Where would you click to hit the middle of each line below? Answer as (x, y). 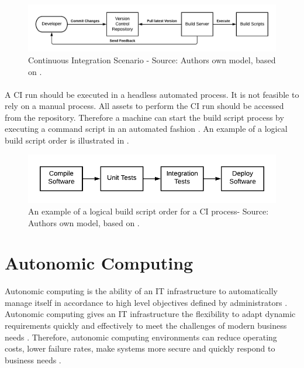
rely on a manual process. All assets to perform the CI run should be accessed (144, 106)
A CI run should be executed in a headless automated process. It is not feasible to (152, 94)
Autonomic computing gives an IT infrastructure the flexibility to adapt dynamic (150, 314)
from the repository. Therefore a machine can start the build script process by (144, 117)
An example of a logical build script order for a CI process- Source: (148, 211)
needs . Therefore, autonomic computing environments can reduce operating (141, 337)
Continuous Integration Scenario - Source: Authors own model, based (152, 59)
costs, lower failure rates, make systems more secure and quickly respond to (140, 348)
